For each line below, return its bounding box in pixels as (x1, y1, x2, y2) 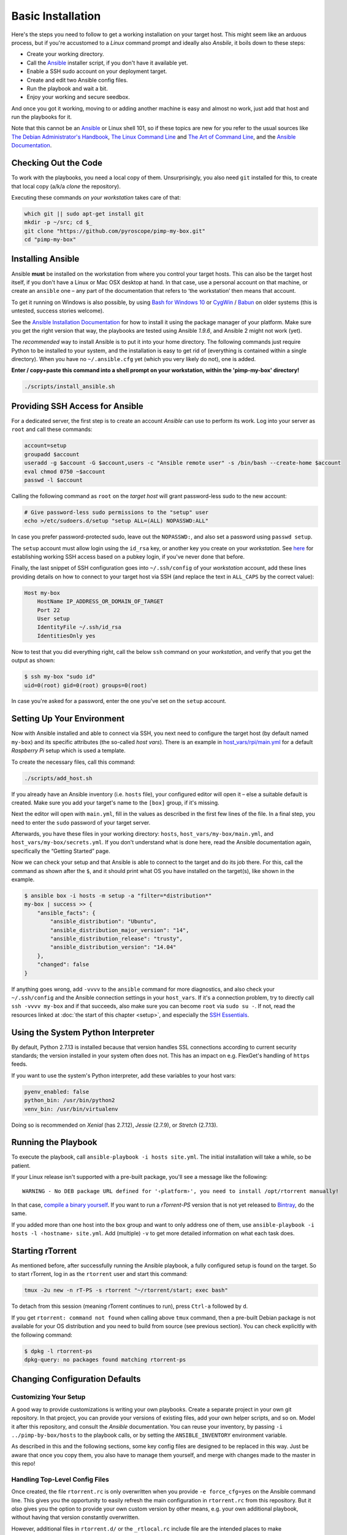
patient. (11, 1162, 31, 1169)
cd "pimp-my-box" (24, 236, 77, 243)
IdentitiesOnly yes (37, 632, 96, 639)
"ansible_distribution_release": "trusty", (50, 935, 183, 942)
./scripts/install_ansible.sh (24, 383, 115, 390)
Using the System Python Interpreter (11, 1027, 155, 1038)
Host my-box (24, 589, 61, 596)
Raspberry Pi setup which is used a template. (11, 747, 126, 755)
